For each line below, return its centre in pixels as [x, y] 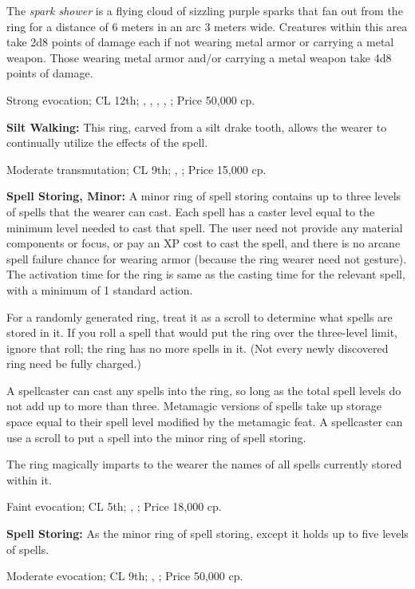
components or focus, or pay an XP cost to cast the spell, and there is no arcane [204, 243]
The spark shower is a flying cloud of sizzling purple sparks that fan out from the [205, 10]
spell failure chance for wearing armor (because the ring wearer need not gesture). [207, 258]
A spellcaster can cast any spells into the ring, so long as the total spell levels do [204, 390]
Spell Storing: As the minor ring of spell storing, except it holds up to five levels [207, 534]
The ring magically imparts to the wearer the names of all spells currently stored [204, 464]
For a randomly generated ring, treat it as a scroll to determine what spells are [200, 316]
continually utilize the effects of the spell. [107, 142]
